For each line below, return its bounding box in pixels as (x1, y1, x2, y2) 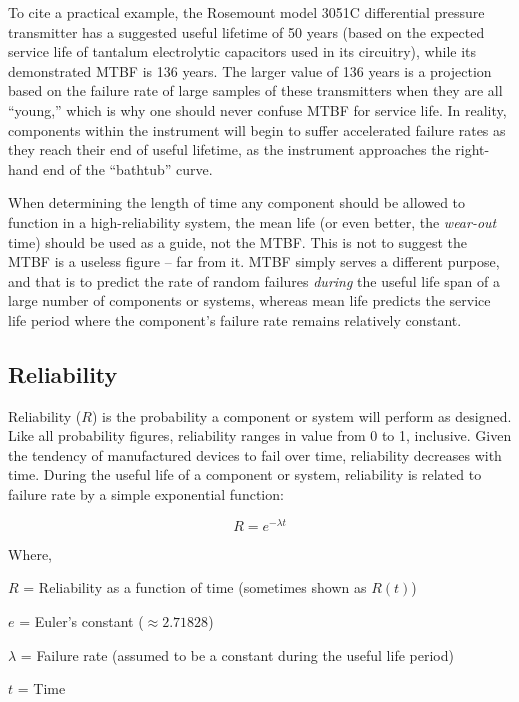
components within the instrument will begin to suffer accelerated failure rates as (8, 119, 506, 140)
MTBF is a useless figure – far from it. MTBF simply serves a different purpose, (8, 251, 500, 272)
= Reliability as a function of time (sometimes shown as (23, 577, 367, 598)
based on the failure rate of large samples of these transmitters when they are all (8, 80, 503, 101)
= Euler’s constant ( (19, 610, 144, 631)
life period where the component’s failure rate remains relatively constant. (8, 309, 462, 330)
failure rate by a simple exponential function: (8, 484, 284, 505)
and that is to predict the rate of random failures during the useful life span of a (8, 270, 500, 291)
